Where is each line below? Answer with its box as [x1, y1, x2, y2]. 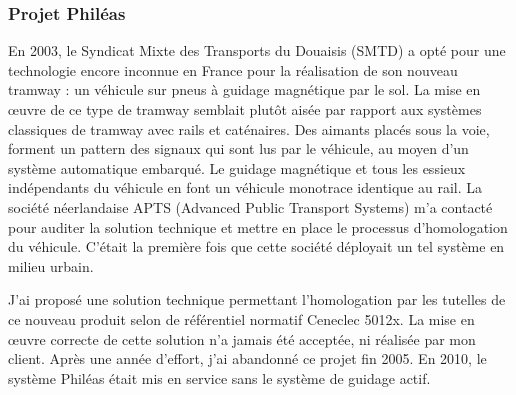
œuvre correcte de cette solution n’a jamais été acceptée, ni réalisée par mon [8, 328, 476, 349]
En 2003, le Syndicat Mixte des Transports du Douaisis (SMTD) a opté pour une [8, 40, 506, 61]
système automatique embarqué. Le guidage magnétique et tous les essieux [8, 157, 466, 178]
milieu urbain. [8, 255, 94, 276]
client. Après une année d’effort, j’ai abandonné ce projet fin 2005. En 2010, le [8, 348, 487, 369]
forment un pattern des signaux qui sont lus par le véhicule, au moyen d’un [8, 138, 469, 159]
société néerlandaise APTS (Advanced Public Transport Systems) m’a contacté [8, 196, 493, 217]
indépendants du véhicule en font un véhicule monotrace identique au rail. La [8, 177, 483, 198]
